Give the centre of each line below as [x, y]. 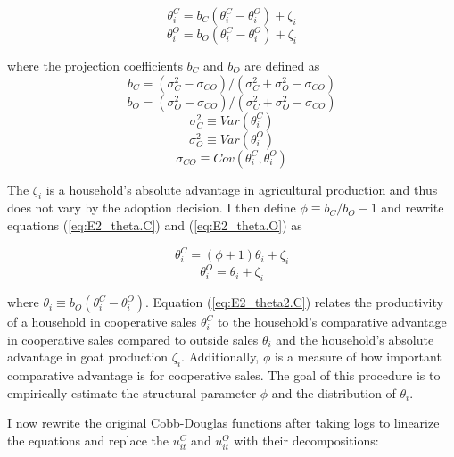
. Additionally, [220, 357]
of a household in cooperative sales [102, 322]
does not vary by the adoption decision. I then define [152, 208]
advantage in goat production [88, 357]
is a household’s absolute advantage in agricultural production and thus [242, 189]
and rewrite [413, 208]
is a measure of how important [358, 357]
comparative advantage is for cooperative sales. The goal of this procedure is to [224, 375]
